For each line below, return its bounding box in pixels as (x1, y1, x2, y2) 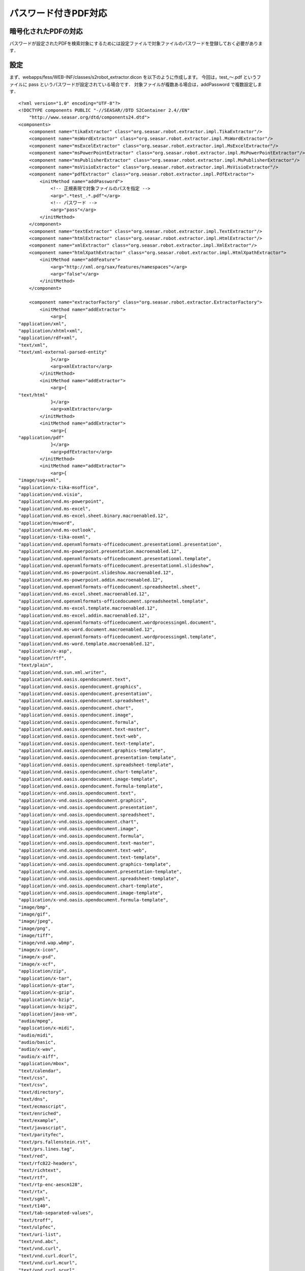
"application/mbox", (18, 1061, 70, 1067)
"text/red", (18, 1153, 48, 1159)
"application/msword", (18, 520, 75, 526)
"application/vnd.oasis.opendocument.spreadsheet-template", (18, 762, 174, 768)
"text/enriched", (18, 1111, 62, 1116)
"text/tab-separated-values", (18, 1210, 94, 1216)
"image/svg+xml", (18, 477, 62, 483)
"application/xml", (18, 321, 67, 326)
